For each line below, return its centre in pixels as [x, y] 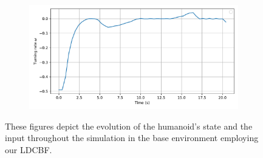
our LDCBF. [29, 149]
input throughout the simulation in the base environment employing [132, 138]
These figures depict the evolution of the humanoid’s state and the [129, 126]
